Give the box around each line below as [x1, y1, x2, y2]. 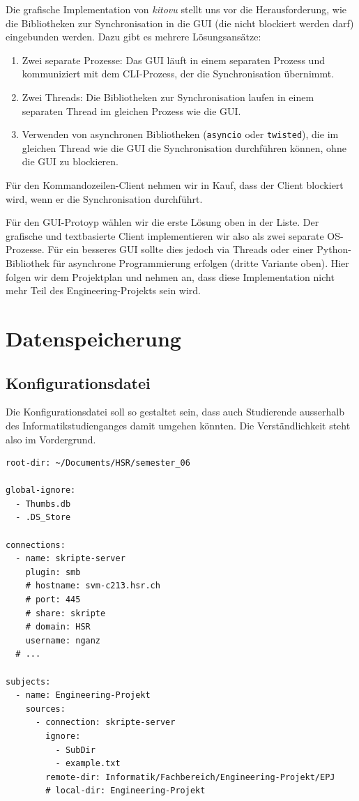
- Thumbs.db [15, 498, 71, 509]
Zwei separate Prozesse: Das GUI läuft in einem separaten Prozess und [22, 52, 325, 67]
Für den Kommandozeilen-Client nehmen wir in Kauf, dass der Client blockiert [6, 178, 344, 192]
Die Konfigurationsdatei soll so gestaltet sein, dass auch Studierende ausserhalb [6, 404, 344, 419]
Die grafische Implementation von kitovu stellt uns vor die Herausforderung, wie [6, 2, 347, 16]
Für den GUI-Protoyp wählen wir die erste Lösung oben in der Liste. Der [6, 215, 319, 229]
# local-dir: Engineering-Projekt [45, 786, 206, 796]
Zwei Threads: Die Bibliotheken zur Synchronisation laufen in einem [22, 89, 314, 104]
